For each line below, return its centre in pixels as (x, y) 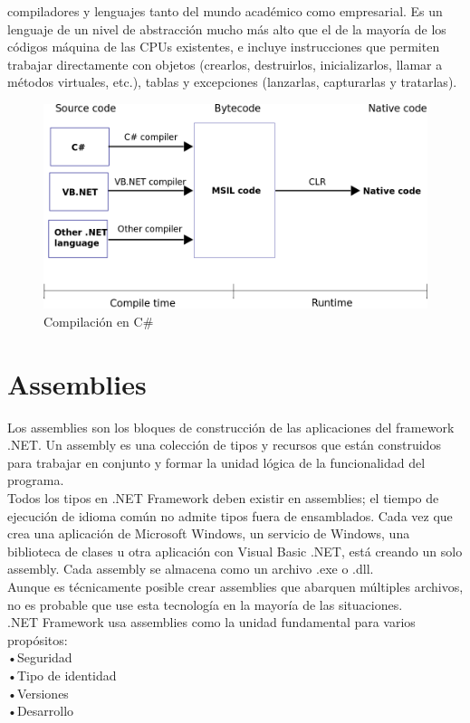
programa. (36, 480)
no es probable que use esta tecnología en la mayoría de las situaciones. (205, 604)
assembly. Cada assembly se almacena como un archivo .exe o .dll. (191, 569)
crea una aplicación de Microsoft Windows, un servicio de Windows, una (209, 533)
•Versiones (38, 693)
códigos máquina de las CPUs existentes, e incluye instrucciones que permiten (224, 47)
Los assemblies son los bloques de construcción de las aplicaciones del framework (231, 427)
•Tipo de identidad (62, 675)
